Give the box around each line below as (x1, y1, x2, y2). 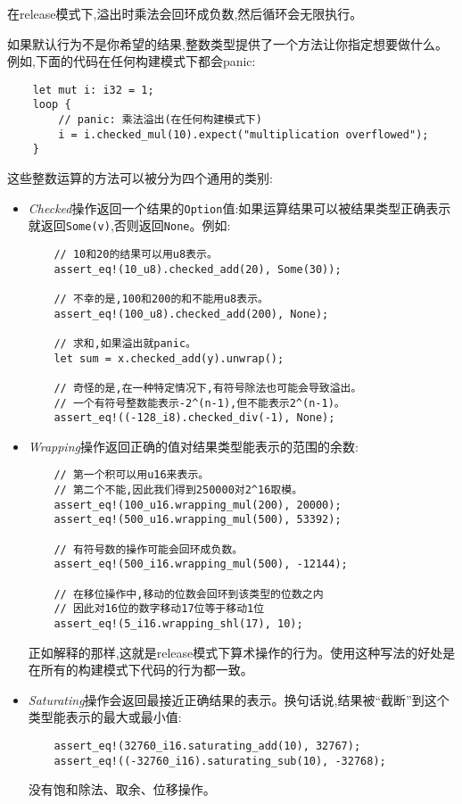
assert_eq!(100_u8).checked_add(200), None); (54, 307, 329, 320)
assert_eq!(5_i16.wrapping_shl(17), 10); (54, 618, 303, 630)
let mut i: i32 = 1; (32, 83, 154, 96)
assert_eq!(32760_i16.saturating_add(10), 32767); (54, 740, 361, 753)
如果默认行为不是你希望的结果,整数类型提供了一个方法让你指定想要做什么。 (7, 34, 448, 53)
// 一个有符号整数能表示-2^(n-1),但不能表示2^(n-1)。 (54, 396, 345, 410)
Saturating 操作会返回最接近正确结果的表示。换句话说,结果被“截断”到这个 (28, 690, 450, 709)
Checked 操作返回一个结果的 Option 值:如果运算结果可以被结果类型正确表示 (28, 198, 451, 217)
